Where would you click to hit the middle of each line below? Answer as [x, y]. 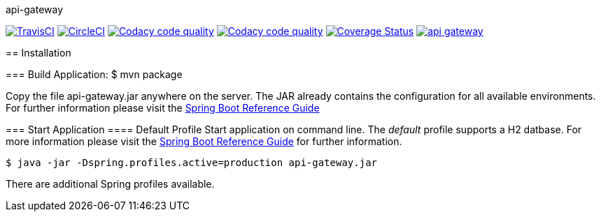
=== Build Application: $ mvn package [94, 74]
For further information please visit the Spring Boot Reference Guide [163, 108]
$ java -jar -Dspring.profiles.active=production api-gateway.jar [192, 163]
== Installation [38, 53]
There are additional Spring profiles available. [110, 184]
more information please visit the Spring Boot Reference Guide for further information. [204, 141]
